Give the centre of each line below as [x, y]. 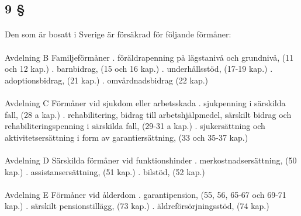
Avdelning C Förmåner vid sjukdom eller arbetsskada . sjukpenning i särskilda [145, 102]
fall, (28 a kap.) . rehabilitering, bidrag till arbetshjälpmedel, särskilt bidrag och [148, 114]
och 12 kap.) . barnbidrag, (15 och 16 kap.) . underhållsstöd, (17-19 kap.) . [139, 69]
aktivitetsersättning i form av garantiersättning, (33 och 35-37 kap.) [127, 137]
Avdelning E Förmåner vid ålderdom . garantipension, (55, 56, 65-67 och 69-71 [146, 194]
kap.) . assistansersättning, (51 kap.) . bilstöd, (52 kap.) [105, 171]
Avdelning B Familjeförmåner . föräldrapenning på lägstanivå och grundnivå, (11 [149, 57]
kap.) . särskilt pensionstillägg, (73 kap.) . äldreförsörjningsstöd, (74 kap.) [137, 206]
